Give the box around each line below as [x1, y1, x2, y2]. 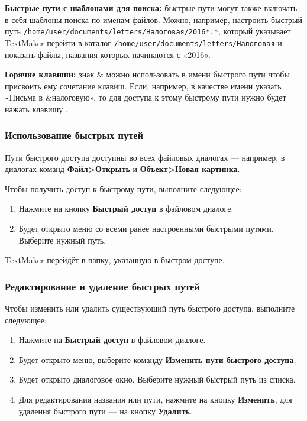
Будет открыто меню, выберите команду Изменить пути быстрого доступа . [18, 353, 296, 365]
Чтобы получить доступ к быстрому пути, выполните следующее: [5, 182, 242, 195]
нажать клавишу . [5, 102, 68, 115]
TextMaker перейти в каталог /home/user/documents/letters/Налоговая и [5, 36, 282, 48]
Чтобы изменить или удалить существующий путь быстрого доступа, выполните [5, 302, 295, 315]
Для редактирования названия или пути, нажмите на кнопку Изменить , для [18, 393, 292, 406]
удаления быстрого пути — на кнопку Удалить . [18, 404, 192, 417]
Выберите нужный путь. [18, 234, 106, 246]
